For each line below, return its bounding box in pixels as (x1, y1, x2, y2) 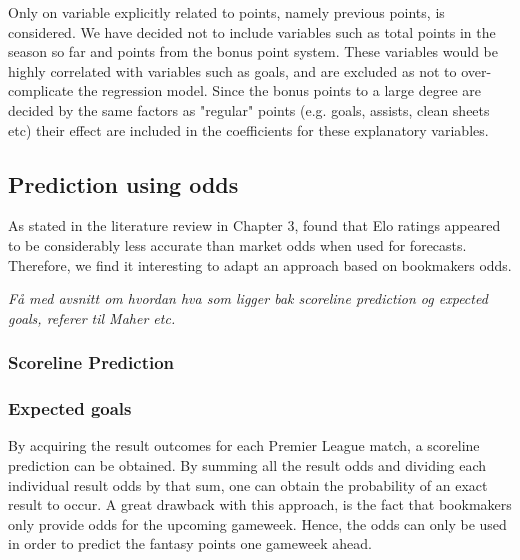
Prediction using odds (8, 168, 239, 199)
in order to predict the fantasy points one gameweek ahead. (8, 533, 372, 554)
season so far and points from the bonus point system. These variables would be (8, 41, 499, 62)
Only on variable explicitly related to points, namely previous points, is (8, 2, 445, 22)
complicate (8, 80, 74, 101)
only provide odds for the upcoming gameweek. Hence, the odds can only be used (8, 513, 507, 534)
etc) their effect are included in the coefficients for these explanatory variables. (8, 119, 489, 140)
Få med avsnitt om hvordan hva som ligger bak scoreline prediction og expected (8, 288, 488, 309)
